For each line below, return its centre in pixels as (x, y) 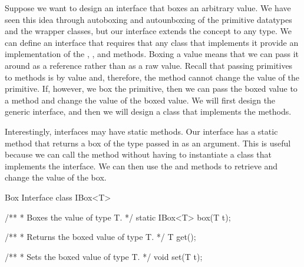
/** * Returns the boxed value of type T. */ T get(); (100, 237)
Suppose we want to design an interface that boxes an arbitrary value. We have (148, 8)
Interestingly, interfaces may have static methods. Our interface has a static (141, 131)
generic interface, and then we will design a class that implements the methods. (148, 111)
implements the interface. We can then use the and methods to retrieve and (141, 166)
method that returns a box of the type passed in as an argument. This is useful (148, 143)
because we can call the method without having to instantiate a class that (138, 154)
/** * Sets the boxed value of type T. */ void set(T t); (104, 256)
